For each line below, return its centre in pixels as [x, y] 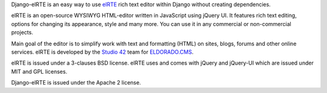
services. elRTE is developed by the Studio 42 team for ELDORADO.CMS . [102, 52]
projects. [22, 33]
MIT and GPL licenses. [39, 71]
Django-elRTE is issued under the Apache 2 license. [76, 83]
